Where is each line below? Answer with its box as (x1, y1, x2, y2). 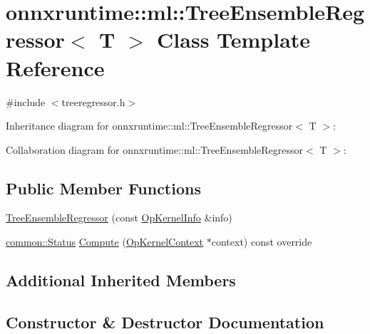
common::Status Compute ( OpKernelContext (6, 234, 204, 249)
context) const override (211, 234, 312, 249)
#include (6, 94, 46, 109)
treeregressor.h (61, 94, 125, 109)
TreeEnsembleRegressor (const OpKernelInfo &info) (6, 210, 232, 225)
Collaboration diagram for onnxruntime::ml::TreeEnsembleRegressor (6, 142, 304, 157)
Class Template (157, 25, 311, 54)
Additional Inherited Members (6, 269, 236, 291)
